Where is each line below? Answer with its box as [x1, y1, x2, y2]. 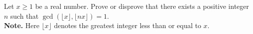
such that [10, 10, 39, 21]
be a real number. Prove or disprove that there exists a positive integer [35, 1, 249, 11]
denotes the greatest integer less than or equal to [54, 20, 201, 31]
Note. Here [4, 20, 39, 31]
